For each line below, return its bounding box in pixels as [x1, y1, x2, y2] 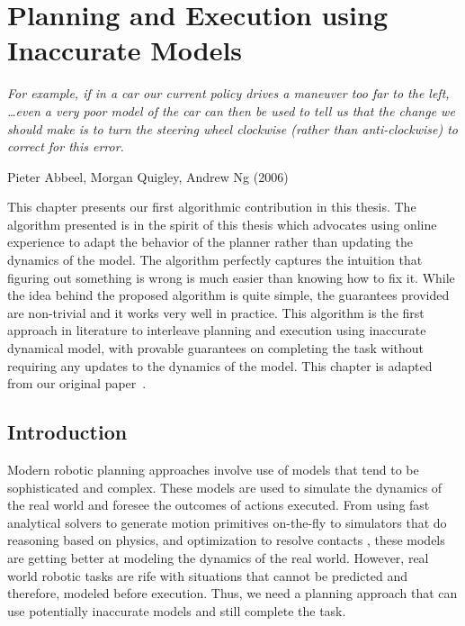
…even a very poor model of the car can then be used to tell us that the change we [7, 101, 455, 120]
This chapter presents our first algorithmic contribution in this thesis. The [7, 197, 416, 216]
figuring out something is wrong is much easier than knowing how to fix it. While [7, 268, 455, 286]
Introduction [7, 418, 128, 446]
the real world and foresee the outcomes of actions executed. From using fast [7, 495, 430, 514]
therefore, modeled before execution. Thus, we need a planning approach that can [7, 584, 458, 603]
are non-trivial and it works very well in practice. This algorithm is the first [7, 303, 425, 322]
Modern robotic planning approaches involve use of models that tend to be [7, 460, 419, 479]
